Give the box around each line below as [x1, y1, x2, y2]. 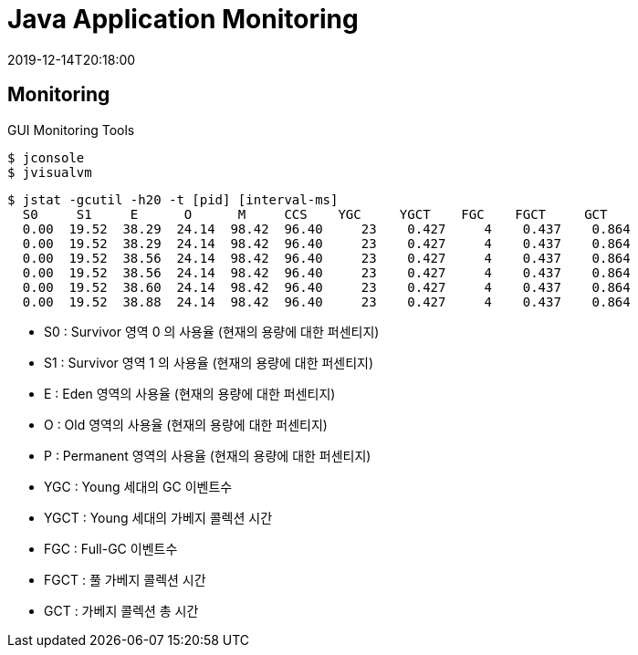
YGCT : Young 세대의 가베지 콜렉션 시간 [44, 509, 273, 525]
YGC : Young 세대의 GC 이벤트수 [44, 478, 233, 494]
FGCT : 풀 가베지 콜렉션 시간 [44, 571, 206, 587]
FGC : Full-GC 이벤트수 [44, 540, 178, 556]
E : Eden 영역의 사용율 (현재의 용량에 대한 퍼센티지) [44, 385, 336, 401]
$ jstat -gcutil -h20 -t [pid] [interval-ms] [7, 192, 339, 207]
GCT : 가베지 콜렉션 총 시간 [44, 602, 199, 619]
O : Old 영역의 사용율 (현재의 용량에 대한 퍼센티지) [44, 416, 328, 432]
